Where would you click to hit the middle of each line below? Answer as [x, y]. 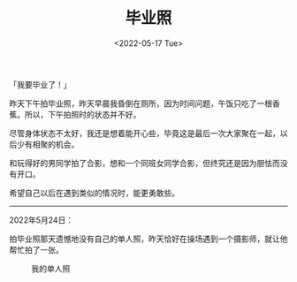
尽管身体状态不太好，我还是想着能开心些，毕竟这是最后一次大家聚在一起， [145, 133]
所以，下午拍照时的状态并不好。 [83, 114]
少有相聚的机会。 [48, 144]
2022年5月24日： [42, 220]
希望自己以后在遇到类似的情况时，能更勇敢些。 [94, 193]
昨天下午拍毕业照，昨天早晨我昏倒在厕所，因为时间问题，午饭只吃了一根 [141, 103]
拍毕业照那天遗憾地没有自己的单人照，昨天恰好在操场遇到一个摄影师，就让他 [148, 239]
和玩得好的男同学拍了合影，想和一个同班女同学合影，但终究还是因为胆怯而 [145, 163]
